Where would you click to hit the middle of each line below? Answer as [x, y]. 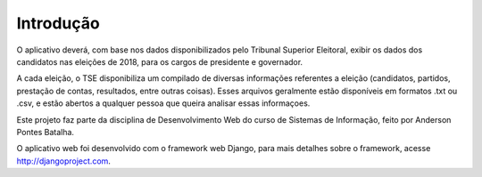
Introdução [58, 23]
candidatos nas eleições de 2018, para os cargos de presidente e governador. [160, 61]
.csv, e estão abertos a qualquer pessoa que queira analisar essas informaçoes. [163, 103]
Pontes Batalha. [46, 132]
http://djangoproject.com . [64, 161]
